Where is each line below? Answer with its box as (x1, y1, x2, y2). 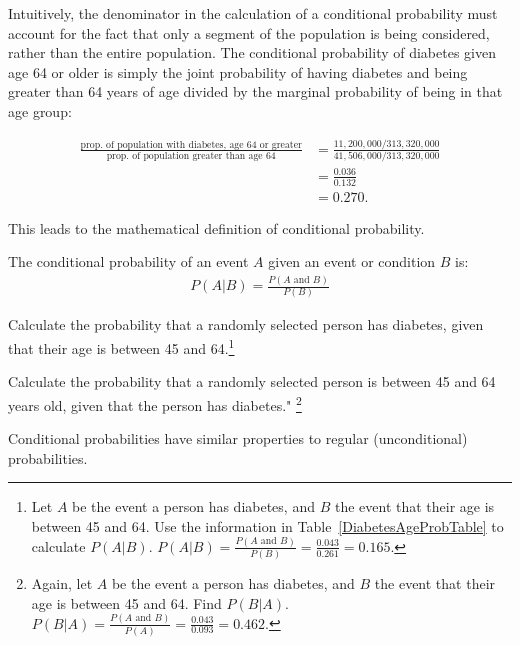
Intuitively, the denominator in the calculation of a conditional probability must (8, 3, 498, 23)
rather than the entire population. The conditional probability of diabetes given (8, 42, 496, 63)
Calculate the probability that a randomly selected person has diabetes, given (8, 314, 484, 335)
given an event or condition (268, 251, 436, 272)
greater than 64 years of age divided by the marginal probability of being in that (8, 81, 503, 102)
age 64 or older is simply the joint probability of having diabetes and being (8, 61, 468, 82)
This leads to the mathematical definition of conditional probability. (8, 217, 425, 238)
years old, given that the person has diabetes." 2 (8, 391, 302, 415)
